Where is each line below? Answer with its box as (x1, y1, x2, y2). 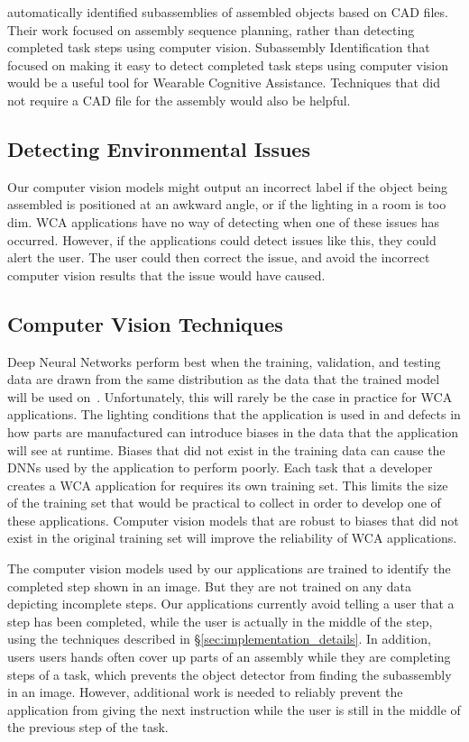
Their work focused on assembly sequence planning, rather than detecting (7, 20, 415, 39)
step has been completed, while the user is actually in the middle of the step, (7, 611, 433, 630)
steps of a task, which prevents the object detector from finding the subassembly (7, 664, 452, 683)
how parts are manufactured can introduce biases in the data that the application (7, 422, 459, 441)
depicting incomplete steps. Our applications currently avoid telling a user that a (7, 594, 455, 613)
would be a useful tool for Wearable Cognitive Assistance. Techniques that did (7, 73, 440, 92)
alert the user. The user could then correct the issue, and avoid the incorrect (7, 248, 430, 267)
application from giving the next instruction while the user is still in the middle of (7, 700, 461, 719)
